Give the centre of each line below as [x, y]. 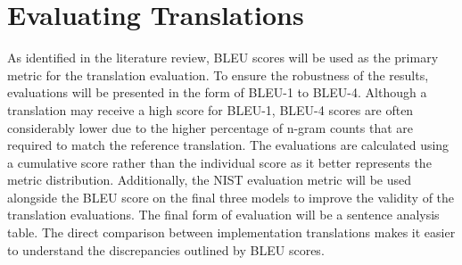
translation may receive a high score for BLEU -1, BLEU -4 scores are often [210, 109]
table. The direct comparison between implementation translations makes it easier [231, 232]
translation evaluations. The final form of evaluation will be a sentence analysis [223, 215]
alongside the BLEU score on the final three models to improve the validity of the [231, 197]
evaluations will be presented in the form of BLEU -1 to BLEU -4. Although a [217, 92]
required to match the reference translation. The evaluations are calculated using [228, 145]
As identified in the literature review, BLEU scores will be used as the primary [223, 58]
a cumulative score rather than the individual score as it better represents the [219, 162]
